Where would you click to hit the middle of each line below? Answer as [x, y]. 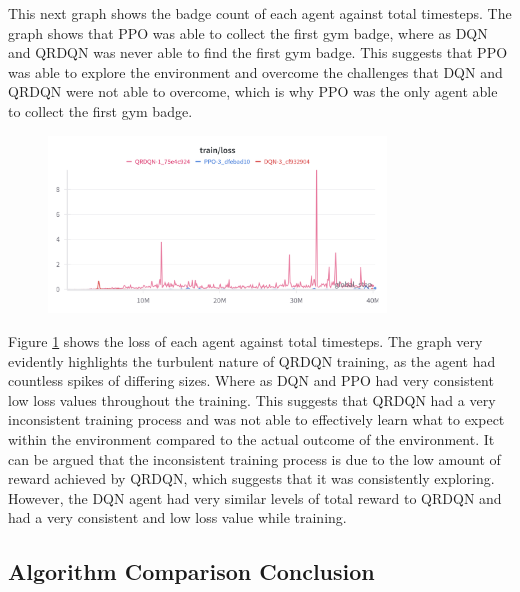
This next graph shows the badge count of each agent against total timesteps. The [260, 13]
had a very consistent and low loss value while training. [177, 517]
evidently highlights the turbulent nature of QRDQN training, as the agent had [252, 360]
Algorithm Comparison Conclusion [191, 571]
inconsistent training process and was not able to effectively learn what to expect [256, 419]
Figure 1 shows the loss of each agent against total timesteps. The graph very [245, 341]
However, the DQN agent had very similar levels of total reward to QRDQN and [255, 497]
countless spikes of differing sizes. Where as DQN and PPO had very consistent [251, 380]
